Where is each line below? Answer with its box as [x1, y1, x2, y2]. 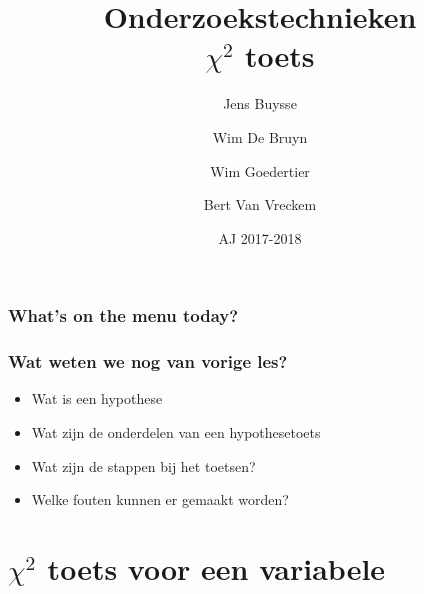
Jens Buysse [223, 93, 297, 114]
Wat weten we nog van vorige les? [8, 349, 288, 374]
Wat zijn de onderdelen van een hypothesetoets [31, 422, 321, 443]
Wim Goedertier [210, 160, 310, 181]
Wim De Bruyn [212, 126, 308, 147]
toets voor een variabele [47, 547, 386, 588]
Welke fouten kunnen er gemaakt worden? [31, 489, 289, 510]
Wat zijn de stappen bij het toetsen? [31, 455, 256, 476]
